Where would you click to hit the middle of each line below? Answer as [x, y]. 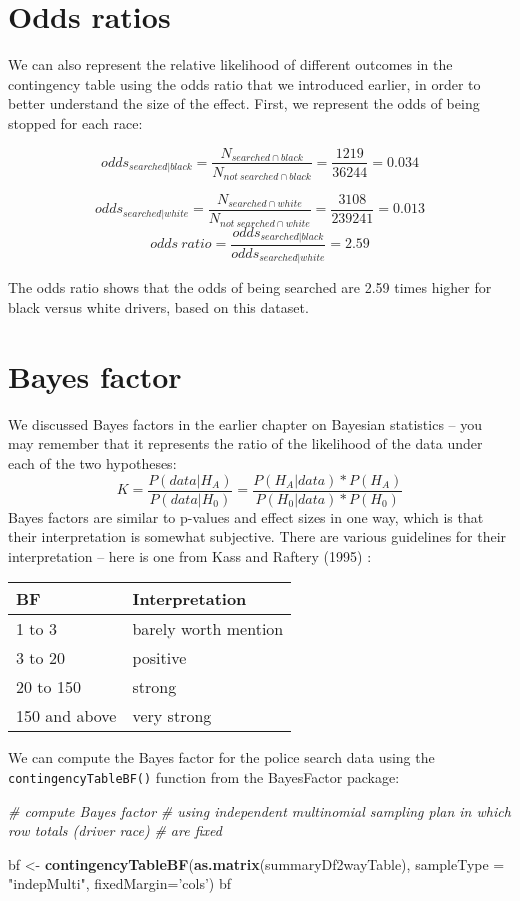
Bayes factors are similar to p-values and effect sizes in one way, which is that [246, 516]
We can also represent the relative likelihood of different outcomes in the [230, 64]
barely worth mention [208, 629]
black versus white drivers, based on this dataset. [158, 307]
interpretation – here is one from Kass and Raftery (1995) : [190, 555]
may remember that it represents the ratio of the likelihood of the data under [245, 443]
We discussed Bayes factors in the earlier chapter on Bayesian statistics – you [245, 423]
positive [159, 658]
